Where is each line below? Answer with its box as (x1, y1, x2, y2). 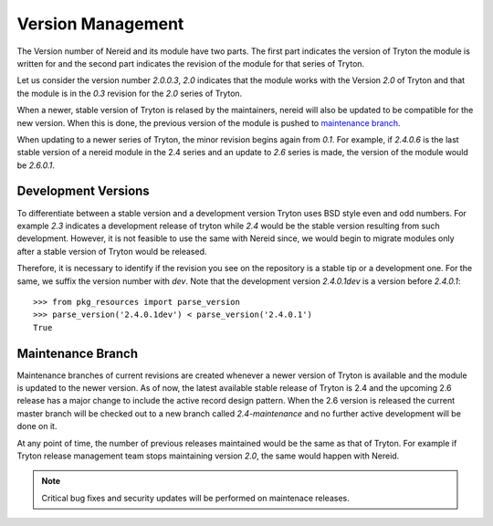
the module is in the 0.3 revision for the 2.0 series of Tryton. (16, 88, 243, 99)
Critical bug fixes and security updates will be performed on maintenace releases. (41, 492, 351, 503)
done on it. (16, 421, 58, 432)
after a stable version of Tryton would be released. (16, 246, 207, 257)
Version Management (16, 14, 184, 34)
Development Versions (16, 184, 150, 199)
